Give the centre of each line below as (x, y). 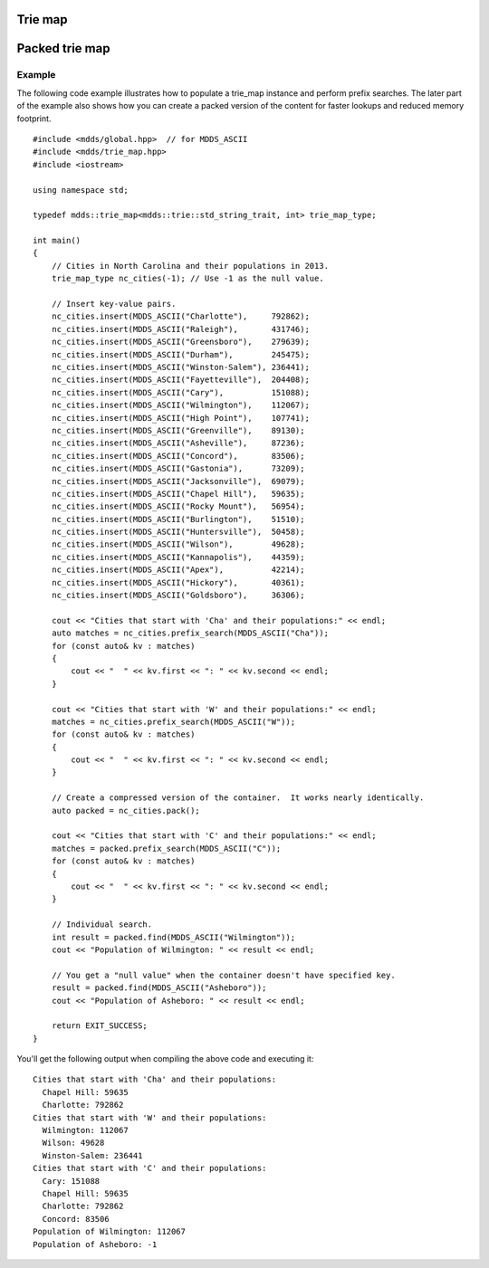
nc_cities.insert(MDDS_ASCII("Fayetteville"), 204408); (180, 380)
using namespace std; (81, 190)
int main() (57, 241)
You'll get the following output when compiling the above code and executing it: (165, 1059)
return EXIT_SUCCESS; (100, 1026)
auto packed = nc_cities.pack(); (126, 810)
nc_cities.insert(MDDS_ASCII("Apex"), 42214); (178, 570)
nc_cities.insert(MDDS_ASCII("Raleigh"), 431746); (180, 329)
